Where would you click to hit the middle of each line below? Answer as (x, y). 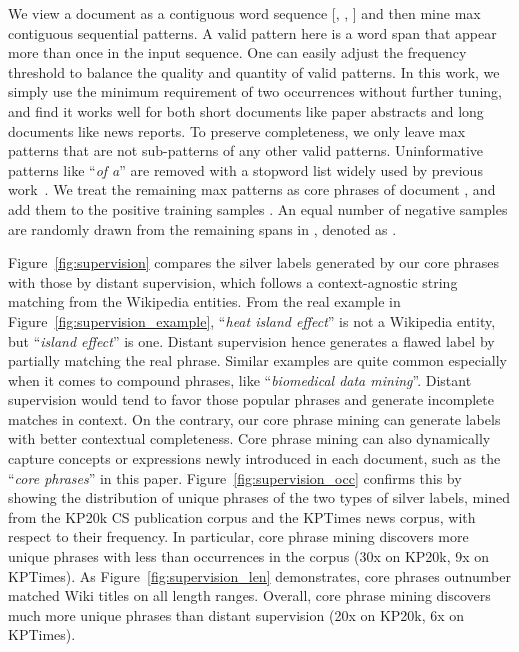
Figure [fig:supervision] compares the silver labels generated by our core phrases (254, 262)
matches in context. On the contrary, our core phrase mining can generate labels (254, 418)
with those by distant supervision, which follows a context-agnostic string (233, 281)
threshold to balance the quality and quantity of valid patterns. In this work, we (254, 71)
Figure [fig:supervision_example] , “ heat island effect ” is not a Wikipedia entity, (252, 320)
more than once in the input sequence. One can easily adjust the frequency (237, 52)
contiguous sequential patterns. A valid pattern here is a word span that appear (252, 32)
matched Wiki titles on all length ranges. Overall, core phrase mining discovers (249, 595)
